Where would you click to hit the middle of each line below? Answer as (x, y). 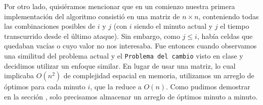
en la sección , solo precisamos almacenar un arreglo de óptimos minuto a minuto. (131, 96)
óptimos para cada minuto (45, 87)
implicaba (19, 75)
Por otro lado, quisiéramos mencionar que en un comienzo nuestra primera (120, 6)
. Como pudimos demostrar (208, 87)
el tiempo (235, 26)
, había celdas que (225, 36)
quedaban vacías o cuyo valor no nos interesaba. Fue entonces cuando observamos (130, 46)
